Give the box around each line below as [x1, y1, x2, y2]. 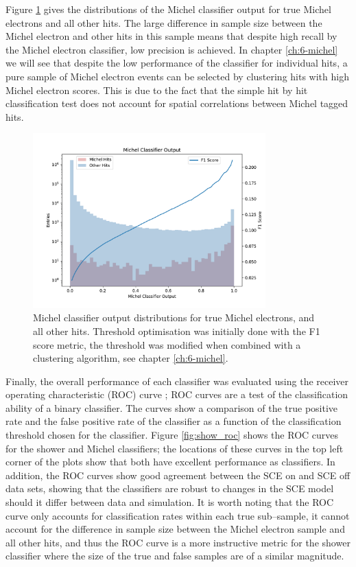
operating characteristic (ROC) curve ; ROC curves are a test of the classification [5, 387, 348, 402]
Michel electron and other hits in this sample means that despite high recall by [5, 29, 337, 43]
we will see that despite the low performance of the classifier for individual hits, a [5, 56, 348, 70]
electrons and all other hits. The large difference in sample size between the [5, 15, 322, 30]
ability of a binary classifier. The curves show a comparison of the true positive [5, 400, 338, 415]
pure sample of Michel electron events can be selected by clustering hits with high [5, 69, 349, 83]
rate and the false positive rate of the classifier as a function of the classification [5, 414, 342, 428]
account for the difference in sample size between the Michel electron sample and [5, 522, 345, 536]
